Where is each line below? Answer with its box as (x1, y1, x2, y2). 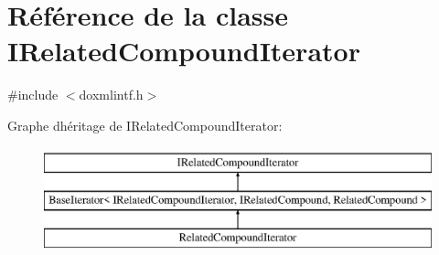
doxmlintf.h (79, 85, 144, 104)
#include (7, 85, 59, 104)
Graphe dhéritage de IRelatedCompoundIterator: (7, 115, 283, 134)
